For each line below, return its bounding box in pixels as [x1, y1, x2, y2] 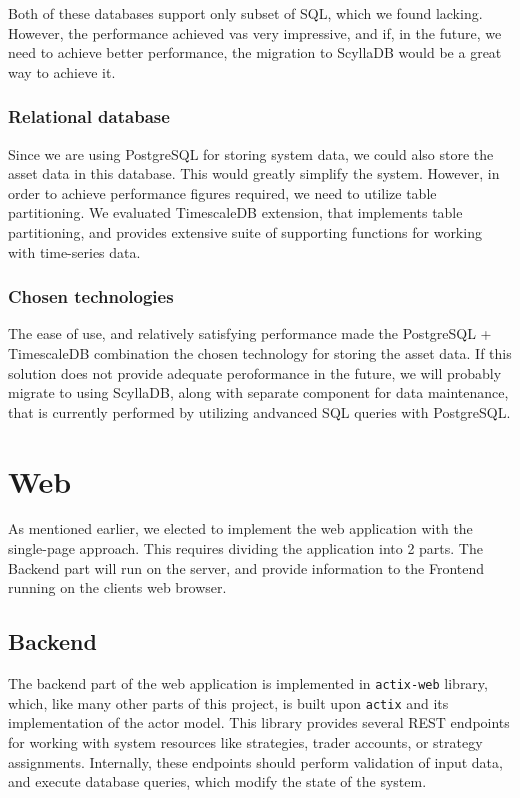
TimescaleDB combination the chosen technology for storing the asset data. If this [8, 342, 512, 363]
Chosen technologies [8, 284, 174, 309]
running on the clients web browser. [8, 577, 227, 598]
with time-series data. [8, 241, 141, 262]
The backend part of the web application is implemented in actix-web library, [8, 673, 488, 694]
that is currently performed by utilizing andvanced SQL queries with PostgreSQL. [8, 401, 511, 422]
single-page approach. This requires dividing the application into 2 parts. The [8, 538, 483, 559]
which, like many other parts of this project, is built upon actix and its [8, 692, 449, 713]
